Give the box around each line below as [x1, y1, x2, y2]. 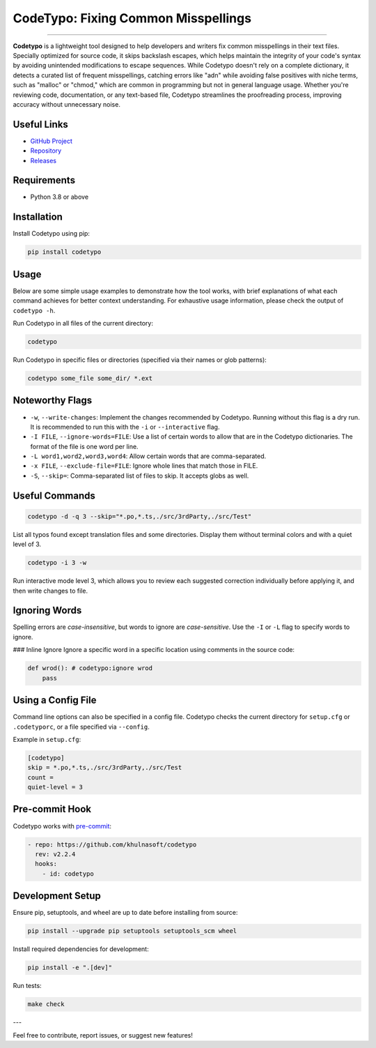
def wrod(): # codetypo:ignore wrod [27, 665, 153, 672]
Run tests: [13, 982, 42, 990]
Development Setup [13, 890, 101, 902]
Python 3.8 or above [30, 192, 89, 202]
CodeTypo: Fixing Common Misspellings [13, 10, 252, 26]
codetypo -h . [13, 306, 56, 314]
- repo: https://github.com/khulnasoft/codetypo [27, 840, 197, 849]
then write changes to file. [13, 586, 88, 595]
